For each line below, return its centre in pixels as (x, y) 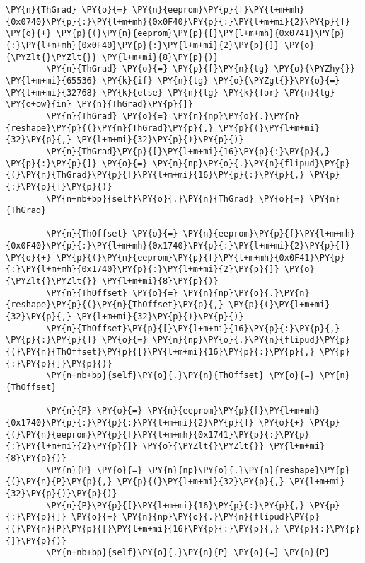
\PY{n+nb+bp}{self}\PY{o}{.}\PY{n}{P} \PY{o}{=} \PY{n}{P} (188, 553)
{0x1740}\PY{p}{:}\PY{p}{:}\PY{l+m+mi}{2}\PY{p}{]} (130, 422)
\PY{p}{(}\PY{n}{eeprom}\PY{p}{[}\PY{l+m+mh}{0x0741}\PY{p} (201, 34)
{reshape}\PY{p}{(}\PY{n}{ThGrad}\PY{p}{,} (110, 128)
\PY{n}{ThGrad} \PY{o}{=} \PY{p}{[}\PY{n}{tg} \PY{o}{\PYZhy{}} (201, 69)
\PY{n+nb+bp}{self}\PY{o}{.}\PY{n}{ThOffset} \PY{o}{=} (180, 376)
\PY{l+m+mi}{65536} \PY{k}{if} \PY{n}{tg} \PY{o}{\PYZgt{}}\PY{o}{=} (173, 80)
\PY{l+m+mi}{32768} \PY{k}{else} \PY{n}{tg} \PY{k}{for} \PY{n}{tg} (170, 92)
